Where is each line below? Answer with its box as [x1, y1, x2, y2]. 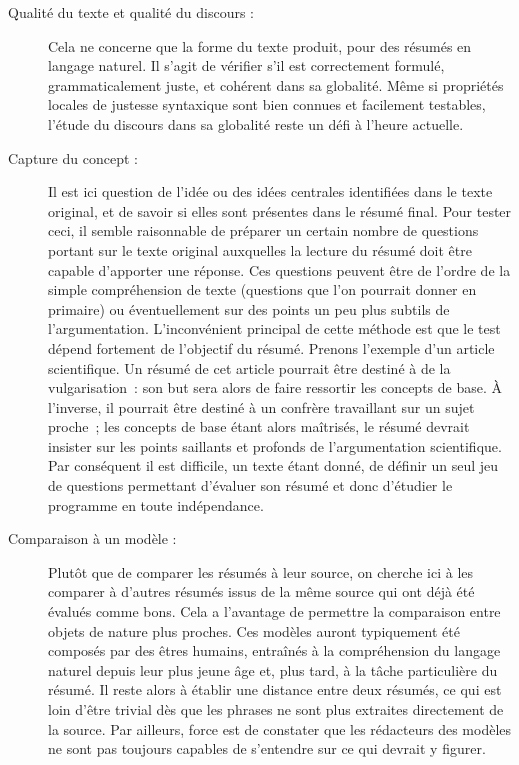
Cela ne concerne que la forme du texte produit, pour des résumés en [48, 35, 472, 56]
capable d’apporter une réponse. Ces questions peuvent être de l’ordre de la [48, 259, 511, 280]
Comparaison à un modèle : [8, 528, 177, 549]
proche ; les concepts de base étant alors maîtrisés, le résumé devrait [48, 416, 470, 437]
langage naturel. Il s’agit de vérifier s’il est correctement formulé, [48, 55, 445, 76]
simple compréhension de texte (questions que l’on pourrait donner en [48, 279, 477, 300]
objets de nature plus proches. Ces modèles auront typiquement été [48, 620, 460, 641]
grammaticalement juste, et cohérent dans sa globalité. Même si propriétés [48, 74, 504, 95]
